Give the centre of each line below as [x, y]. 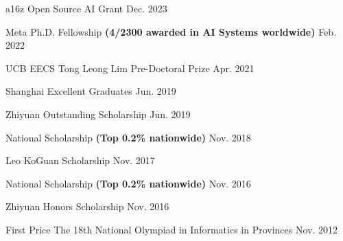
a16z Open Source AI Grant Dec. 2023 [86, 8]
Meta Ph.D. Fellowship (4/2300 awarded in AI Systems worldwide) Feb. [171, 31]
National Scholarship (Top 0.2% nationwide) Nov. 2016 [128, 183]
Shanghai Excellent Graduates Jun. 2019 [91, 91]
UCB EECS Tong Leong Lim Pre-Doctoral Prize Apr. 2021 [130, 68]
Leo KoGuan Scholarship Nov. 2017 [80, 160]
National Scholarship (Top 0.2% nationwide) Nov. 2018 [128, 137]
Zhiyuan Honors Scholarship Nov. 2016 [87, 206]
